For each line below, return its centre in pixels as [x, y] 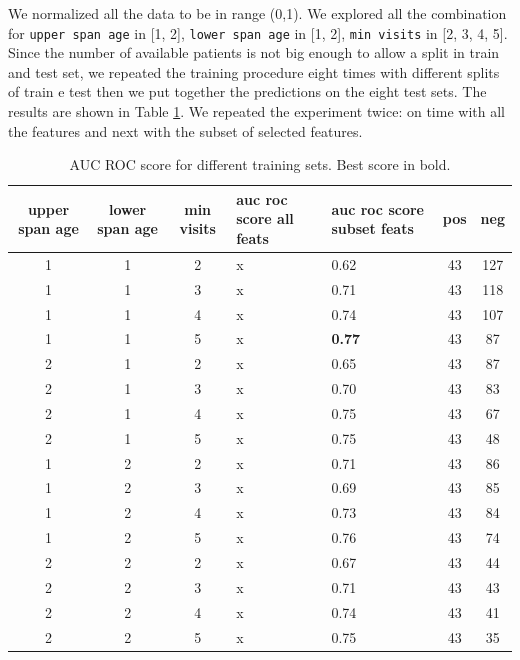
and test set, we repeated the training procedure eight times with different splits [254, 71]
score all [265, 218]
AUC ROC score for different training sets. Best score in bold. [260, 164]
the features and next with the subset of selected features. [185, 130]
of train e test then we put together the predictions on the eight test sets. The [247, 91]
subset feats [372, 228]
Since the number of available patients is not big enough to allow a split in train [254, 52]
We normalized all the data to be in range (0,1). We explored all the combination [257, 13]
